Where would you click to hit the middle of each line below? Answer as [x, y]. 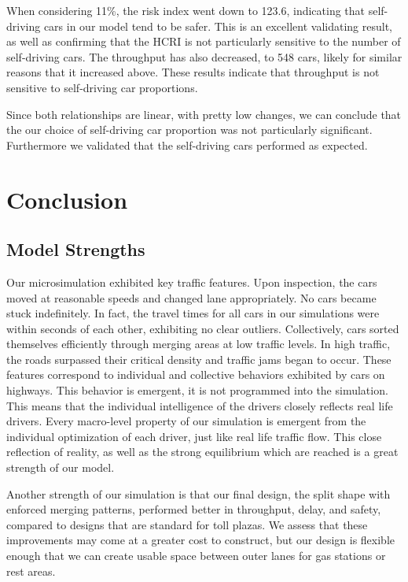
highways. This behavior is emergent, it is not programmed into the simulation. [197, 390]
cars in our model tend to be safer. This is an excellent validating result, [218, 26]
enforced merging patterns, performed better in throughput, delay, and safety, [194, 509]
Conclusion [67, 199]
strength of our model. [61, 467]
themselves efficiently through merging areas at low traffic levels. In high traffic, [198, 344]
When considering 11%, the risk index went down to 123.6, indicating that [186, 10]
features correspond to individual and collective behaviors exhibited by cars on [196, 374]
